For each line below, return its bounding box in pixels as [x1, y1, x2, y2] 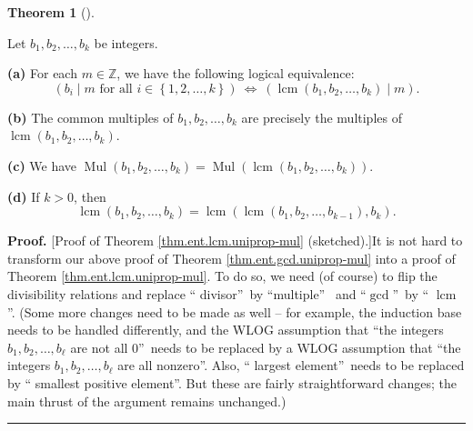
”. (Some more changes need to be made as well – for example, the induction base [7, 302, 462, 321]
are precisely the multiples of [241, 107, 402, 126]
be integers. [94, 33, 158, 52]
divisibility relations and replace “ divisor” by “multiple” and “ [7, 284, 367, 303]
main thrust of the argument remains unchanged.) [7, 391, 287, 410]
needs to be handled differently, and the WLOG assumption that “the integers [7, 320, 444, 339]
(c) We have [7, 155, 77, 175]
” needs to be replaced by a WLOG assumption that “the [138, 337, 461, 356]
